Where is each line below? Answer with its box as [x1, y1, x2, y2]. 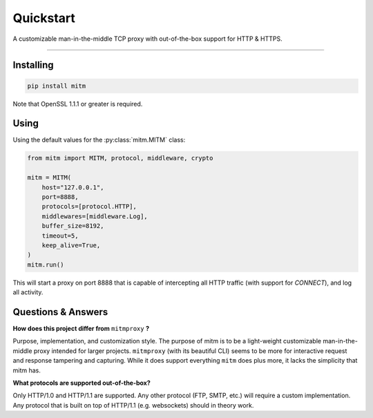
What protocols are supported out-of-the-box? [12, 379, 151, 387]
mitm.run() [27, 260, 64, 269]
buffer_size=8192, [41, 222, 104, 230]
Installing [12, 59, 55, 71]
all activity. [12, 288, 44, 296]
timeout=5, [41, 231, 79, 240]
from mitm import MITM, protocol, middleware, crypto [27, 154, 213, 162]
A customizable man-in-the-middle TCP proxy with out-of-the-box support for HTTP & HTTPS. [12, 35, 283, 43]
